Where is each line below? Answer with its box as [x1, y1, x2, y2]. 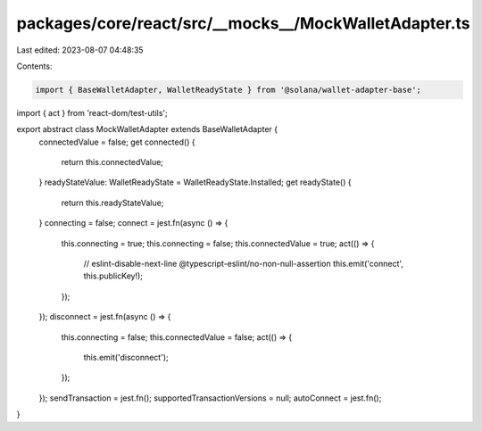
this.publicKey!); [83, 270, 143, 281]
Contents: [16, 61, 53, 71]
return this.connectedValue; [61, 157, 164, 168]
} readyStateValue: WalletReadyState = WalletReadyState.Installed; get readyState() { [38, 177, 352, 187]
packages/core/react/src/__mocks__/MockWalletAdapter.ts [16, 13, 470, 33]
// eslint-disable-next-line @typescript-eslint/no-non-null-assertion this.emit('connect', [83, 259, 403, 269]
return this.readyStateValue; [61, 197, 164, 208]
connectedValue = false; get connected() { [38, 137, 195, 147]
